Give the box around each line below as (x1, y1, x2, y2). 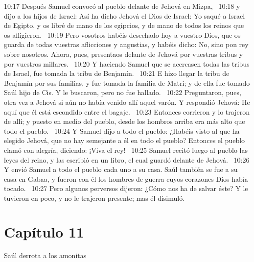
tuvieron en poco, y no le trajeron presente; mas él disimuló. (4, 192, 185, 203)
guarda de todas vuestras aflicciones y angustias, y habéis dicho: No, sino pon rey (4, 39, 249, 49)
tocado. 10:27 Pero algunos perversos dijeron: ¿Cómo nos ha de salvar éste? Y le (4, 183, 248, 193)
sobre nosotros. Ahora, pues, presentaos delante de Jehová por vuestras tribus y (4, 48, 243, 59)
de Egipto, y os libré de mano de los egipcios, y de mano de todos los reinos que (4, 20, 244, 30)
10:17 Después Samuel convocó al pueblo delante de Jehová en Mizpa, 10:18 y (4, 1, 240, 11)
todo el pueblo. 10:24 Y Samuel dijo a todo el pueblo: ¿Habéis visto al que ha (4, 125, 240, 136)
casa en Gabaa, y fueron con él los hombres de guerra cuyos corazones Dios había (4, 173, 248, 184)
